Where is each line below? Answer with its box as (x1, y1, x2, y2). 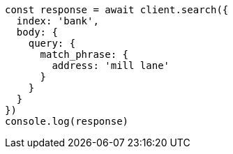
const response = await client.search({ (5, 4, 229, 15)
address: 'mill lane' (52, 60, 170, 71)
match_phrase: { (40, 49, 129, 60)
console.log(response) (5, 116, 129, 127)
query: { (28, 38, 76, 49)
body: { (16, 26, 58, 38)
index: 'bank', (16, 15, 99, 26)
